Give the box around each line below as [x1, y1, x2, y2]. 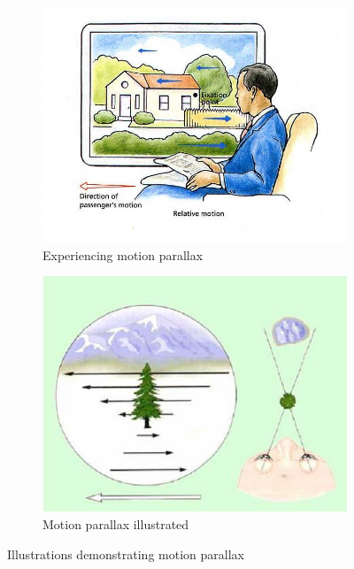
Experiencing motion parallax [42, 245, 204, 264]
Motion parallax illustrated [42, 514, 189, 533]
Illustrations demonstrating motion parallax [7, 544, 244, 563]
